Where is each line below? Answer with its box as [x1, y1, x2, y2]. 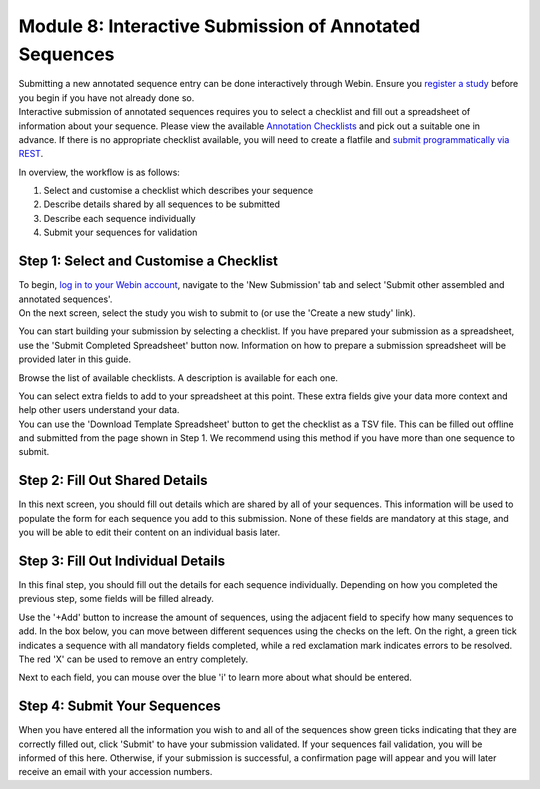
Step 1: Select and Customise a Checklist [18, 253, 279, 270]
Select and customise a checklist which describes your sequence [43, 185, 314, 197]
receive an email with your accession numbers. [18, 766, 213, 778]
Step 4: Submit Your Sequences [18, 698, 222, 715]
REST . [18, 148, 44, 160]
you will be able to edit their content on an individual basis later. [18, 526, 281, 539]
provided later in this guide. [18, 353, 132, 365]
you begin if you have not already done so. [18, 91, 195, 104]
